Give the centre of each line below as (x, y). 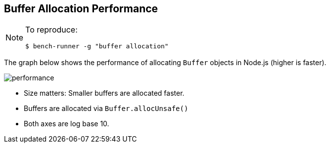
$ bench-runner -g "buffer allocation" (97, 46)
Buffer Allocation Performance (81, 9)
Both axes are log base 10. (67, 124)
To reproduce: (51, 30)
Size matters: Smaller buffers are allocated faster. (104, 93)
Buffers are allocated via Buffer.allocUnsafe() (106, 109)
